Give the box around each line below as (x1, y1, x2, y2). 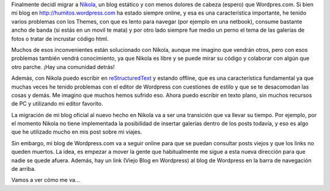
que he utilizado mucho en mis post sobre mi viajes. (11, 128, 142, 135)
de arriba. (11, 165, 36, 173)
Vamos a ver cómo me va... (11, 176, 80, 184)
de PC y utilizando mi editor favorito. (11, 100, 103, 107)
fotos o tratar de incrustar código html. (11, 35, 109, 42)
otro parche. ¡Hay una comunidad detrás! (11, 63, 116, 70)
